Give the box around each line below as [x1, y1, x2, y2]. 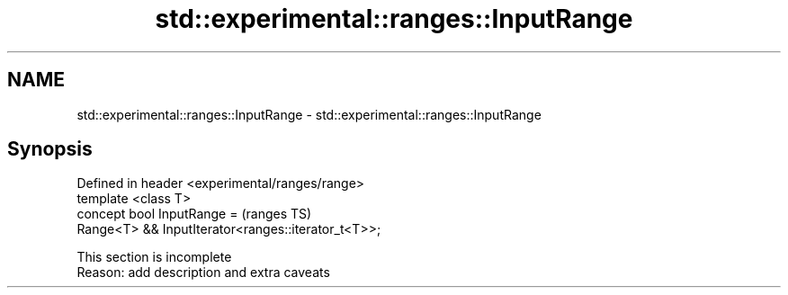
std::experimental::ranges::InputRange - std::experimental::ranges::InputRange [76, 106, 542, 122]
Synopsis [7, 138, 93, 161]
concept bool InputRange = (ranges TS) [76, 206, 312, 222]
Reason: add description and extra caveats [76, 264, 330, 281]
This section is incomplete [76, 249, 232, 265]
